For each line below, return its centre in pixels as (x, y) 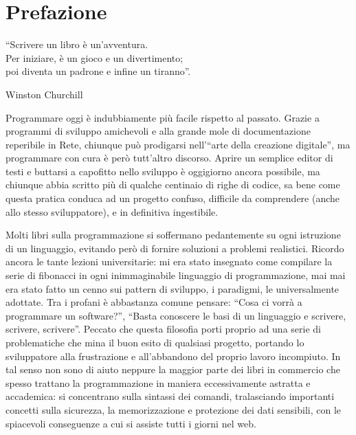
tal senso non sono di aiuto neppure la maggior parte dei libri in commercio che (173, 369)
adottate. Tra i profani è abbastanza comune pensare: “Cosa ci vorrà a (154, 302)
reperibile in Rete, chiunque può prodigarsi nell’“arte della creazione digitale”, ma (178, 144)
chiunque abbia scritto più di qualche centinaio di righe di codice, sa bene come (173, 185)
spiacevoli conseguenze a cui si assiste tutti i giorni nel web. (131, 423)
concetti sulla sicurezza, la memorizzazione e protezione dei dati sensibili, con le (174, 409)
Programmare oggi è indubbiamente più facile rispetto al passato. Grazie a (163, 117)
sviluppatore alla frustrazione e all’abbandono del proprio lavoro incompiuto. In (173, 356)
